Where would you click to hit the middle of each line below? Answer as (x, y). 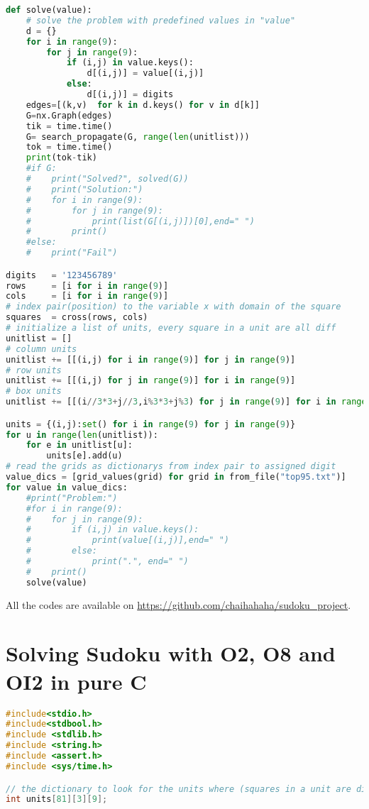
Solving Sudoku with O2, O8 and (171, 653)
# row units (34, 370)
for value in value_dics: (67, 487)
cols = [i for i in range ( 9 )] (87, 296)
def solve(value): (49, 10)
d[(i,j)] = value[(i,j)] (145, 73)
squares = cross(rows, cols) (77, 318)
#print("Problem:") (72, 498)
